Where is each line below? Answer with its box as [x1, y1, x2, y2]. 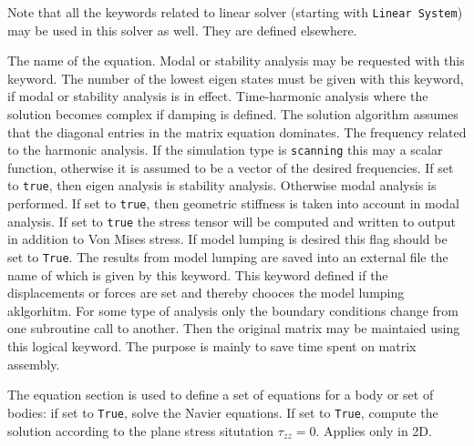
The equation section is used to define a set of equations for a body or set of [7, 385, 434, 404]
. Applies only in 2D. [315, 421, 432, 440]
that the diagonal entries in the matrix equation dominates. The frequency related [7, 122, 467, 141]
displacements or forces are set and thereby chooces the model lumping [7, 283, 405, 302]
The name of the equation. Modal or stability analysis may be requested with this [7, 51, 465, 70]
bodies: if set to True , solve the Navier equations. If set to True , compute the [7, 402, 438, 421]
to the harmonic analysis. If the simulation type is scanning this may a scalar [7, 140, 443, 159]
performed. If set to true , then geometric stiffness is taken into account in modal [7, 194, 459, 213]
